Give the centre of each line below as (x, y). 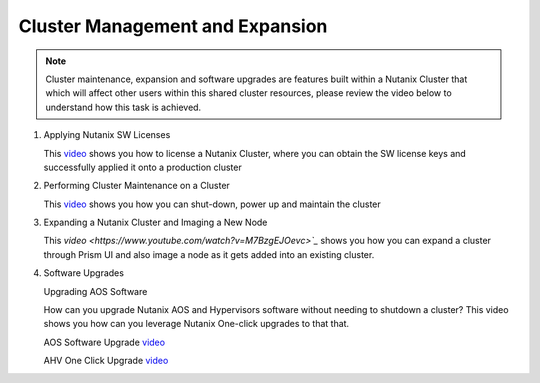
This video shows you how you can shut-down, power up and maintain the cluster (212, 204)
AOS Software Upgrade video (104, 342)
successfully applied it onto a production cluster (142, 167)
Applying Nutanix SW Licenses (107, 135)
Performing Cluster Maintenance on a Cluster (136, 186)
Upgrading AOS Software (95, 291)
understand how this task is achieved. (123, 107)
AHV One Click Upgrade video (106, 361)
